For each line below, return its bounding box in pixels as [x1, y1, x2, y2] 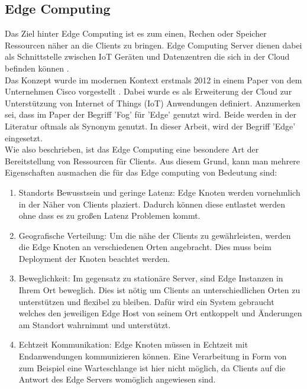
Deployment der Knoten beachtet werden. [18, 252, 170, 264]
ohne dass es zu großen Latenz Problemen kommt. [18, 209, 201, 222]
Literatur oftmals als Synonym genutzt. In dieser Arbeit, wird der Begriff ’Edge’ [5, 119, 296, 132]
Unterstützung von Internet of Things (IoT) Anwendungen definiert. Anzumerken [5, 96, 300, 109]
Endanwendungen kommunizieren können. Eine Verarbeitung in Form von [18, 350, 287, 362]
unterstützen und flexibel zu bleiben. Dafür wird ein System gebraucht [18, 295, 274, 307]
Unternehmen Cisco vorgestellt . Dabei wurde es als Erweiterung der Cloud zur [5, 85, 292, 98]
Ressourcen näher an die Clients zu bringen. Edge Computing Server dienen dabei [5, 38, 302, 51]
